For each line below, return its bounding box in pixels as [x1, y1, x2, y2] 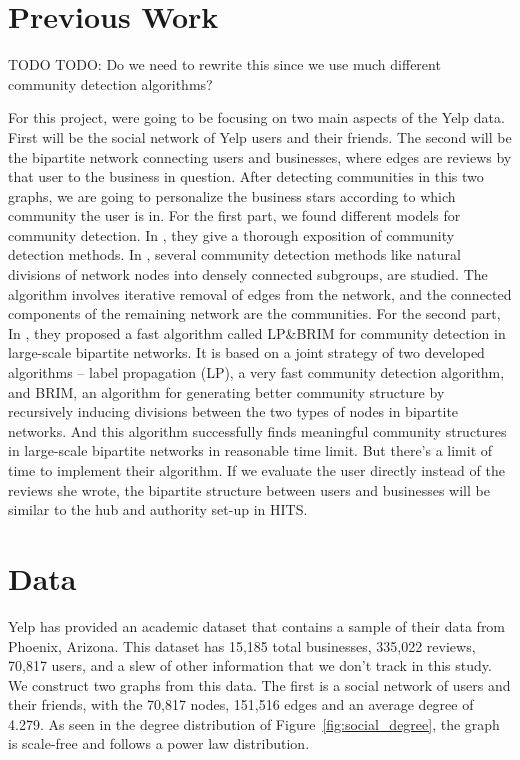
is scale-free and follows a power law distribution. [8, 733, 310, 754]
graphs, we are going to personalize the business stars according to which [8, 185, 456, 206]
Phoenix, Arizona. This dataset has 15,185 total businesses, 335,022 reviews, [8, 635, 476, 656]
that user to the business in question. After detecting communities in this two [8, 166, 484, 187]
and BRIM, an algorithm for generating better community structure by [8, 381, 445, 402]
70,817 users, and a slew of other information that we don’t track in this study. [8, 655, 492, 676]
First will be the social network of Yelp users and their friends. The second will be [8, 126, 512, 147]
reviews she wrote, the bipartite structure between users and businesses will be [8, 479, 490, 500]
